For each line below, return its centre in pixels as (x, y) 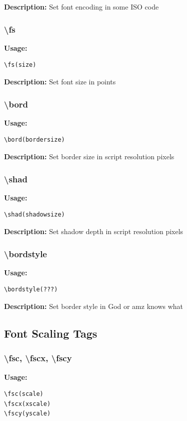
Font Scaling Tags (51, 333)
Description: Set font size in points (60, 81)
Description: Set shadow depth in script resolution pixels (94, 231)
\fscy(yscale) (27, 414)
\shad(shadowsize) (34, 215)
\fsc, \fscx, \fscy (38, 358)
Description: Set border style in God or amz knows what (94, 306)
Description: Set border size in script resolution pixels (89, 156)
